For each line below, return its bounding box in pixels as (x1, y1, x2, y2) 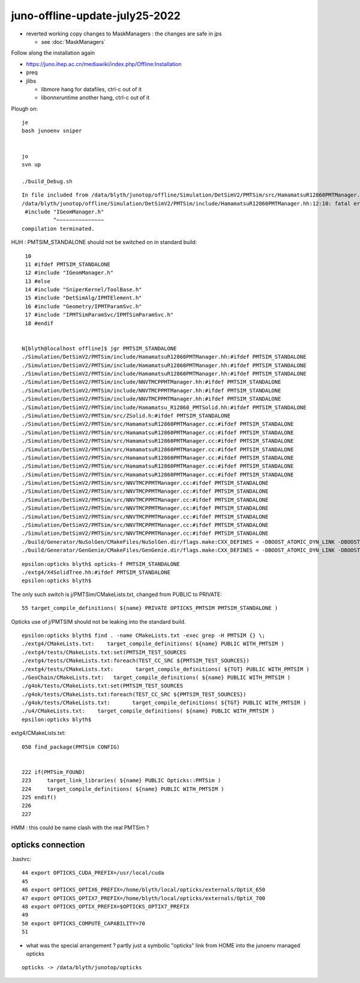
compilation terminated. (22, 225, 95, 232)
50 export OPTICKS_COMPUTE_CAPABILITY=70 (22, 920, 145, 927)
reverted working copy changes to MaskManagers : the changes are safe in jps (26, 30, 222, 37)
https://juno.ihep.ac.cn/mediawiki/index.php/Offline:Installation (26, 60, 182, 67)
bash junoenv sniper (22, 127, 82, 135)
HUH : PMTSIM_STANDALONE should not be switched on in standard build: (11, 239, 197, 246)
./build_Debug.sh (22, 178, 73, 184)
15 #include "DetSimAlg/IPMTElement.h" (25, 294, 142, 302)
